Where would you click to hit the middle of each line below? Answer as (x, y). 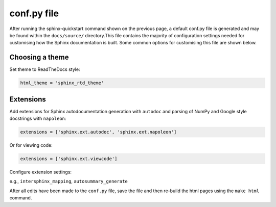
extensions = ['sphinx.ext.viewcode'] (69, 159)
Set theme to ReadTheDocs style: (45, 69)
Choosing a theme (39, 57)
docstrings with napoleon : (38, 119)
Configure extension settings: (40, 172)
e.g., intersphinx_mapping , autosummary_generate (68, 182)
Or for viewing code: (31, 145)
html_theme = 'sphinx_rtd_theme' (62, 83)
